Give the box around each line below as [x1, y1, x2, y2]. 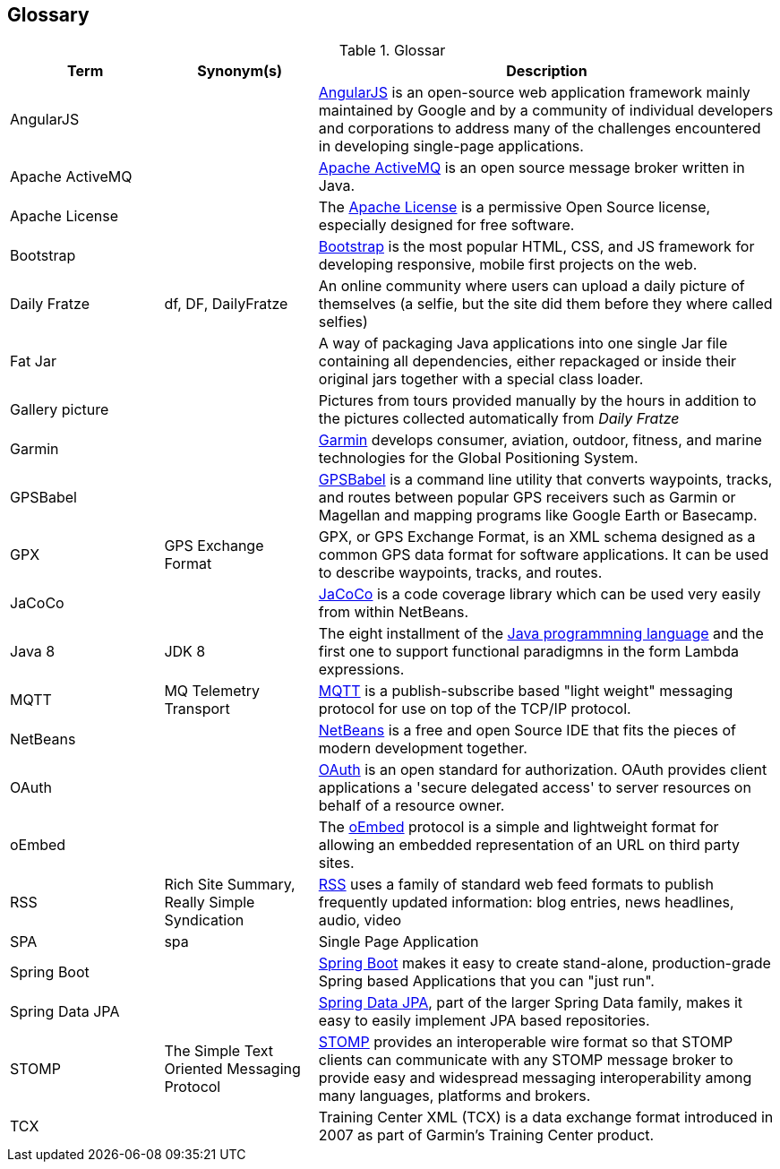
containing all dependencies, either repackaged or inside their [318, 352, 737, 371]
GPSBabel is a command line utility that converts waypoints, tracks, [318, 470, 773, 489]
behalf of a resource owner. [318, 796, 505, 815]
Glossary [7, 4, 90, 26]
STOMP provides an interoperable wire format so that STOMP [318, 1033, 733, 1052]
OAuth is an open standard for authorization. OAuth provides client [318, 761, 767, 779]
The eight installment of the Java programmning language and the [318, 624, 764, 643]
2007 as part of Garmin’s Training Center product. [318, 1126, 655, 1145]
